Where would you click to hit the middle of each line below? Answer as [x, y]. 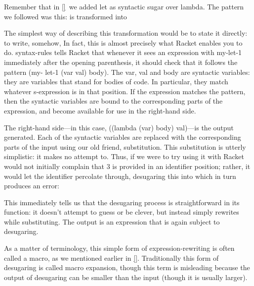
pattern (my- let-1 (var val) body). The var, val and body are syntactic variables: [127, 72]
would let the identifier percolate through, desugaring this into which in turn [120, 176]
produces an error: [32, 186]
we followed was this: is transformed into [65, 16]
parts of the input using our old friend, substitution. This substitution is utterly [125, 146]
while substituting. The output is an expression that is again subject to [112, 221]
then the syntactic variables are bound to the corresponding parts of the [113, 101]
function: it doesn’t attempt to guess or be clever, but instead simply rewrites [122, 212]
